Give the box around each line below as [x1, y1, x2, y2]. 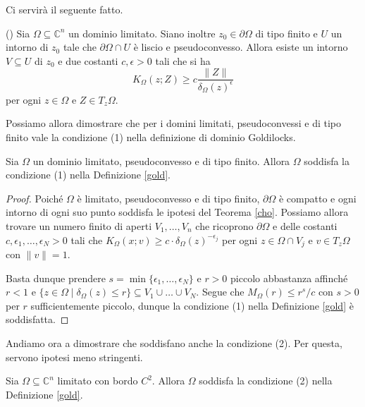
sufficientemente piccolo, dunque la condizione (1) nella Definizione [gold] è [30, 298, 354, 312]
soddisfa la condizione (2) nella [199, 373, 333, 388]
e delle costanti [273, 218, 338, 233]
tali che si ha [155, 53, 211, 68]
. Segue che [196, 284, 245, 299]
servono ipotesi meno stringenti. [6, 349, 143, 364]
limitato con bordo [57, 373, 138, 388]
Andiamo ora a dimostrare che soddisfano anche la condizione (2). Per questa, [6, 335, 342, 350]
